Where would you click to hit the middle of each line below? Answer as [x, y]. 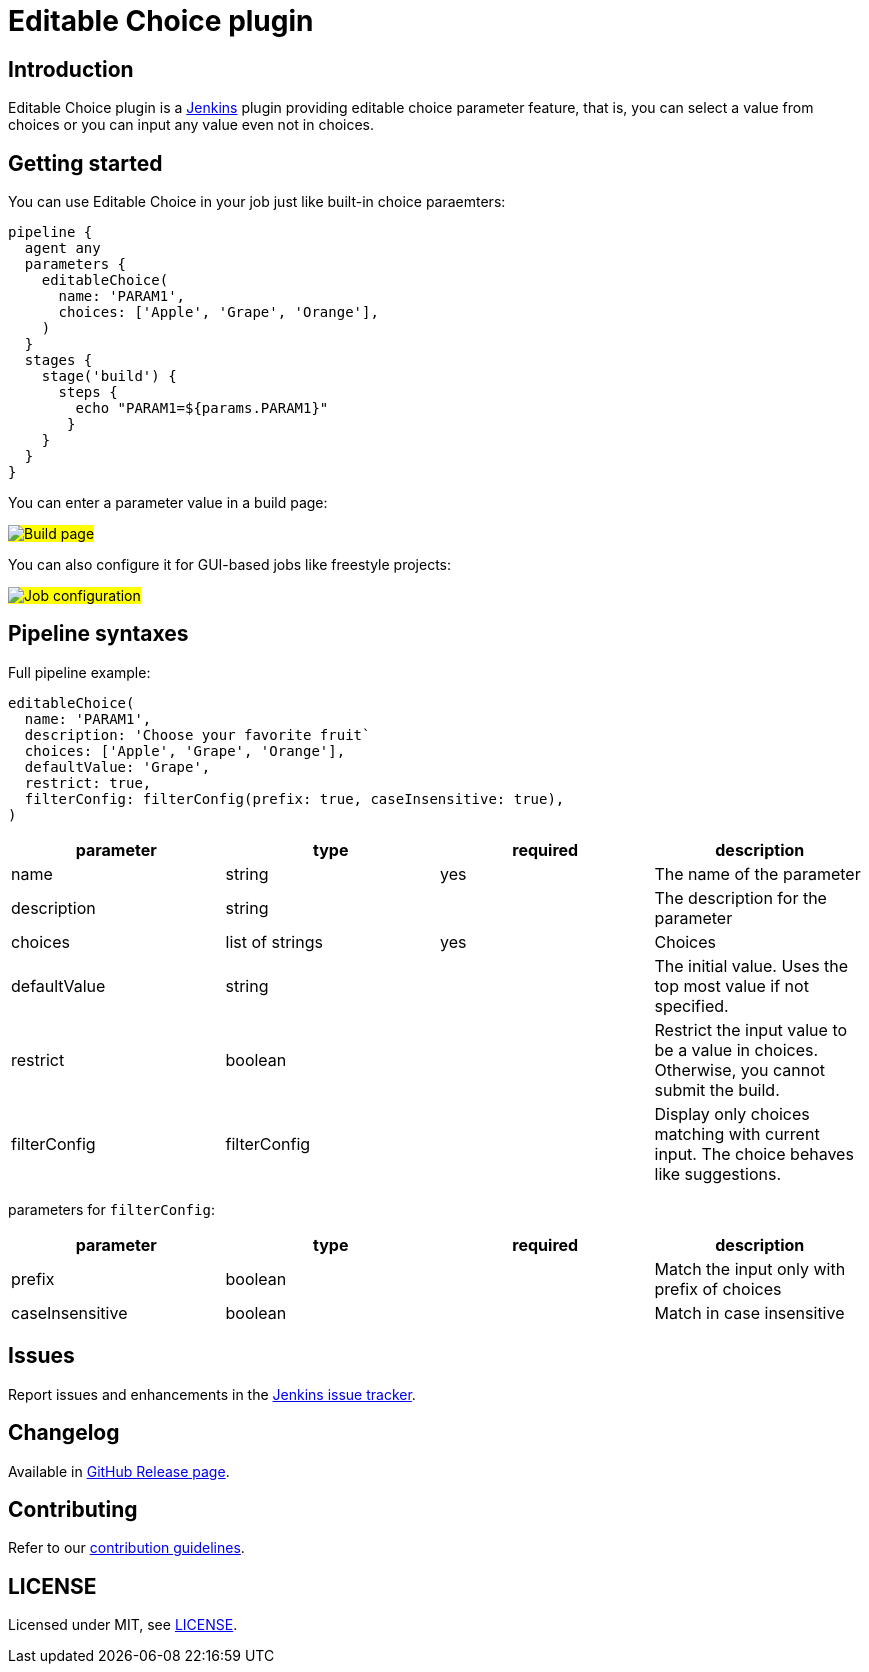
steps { [88, 392]
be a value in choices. [736, 1049]
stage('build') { [109, 376]
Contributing [73, 1509]
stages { [58, 360]
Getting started [85, 163]
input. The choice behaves [754, 1153]
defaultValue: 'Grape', [117, 766]
